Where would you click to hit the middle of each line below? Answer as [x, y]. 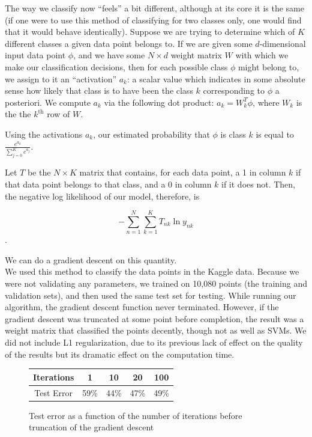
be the [39, 172]
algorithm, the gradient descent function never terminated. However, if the [142, 307]
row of [58, 114]
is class [233, 134]
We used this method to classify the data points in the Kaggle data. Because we [152, 271]
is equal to [275, 134]
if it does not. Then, [259, 184]
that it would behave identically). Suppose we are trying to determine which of [150, 32]
